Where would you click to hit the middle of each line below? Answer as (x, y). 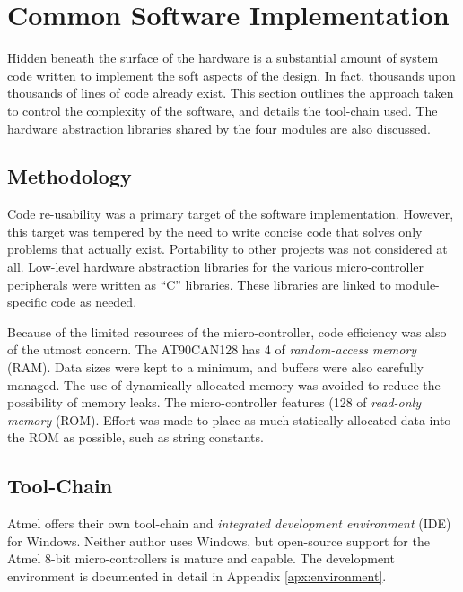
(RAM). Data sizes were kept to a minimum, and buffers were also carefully (215, 367)
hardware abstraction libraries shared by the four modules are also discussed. (219, 128)
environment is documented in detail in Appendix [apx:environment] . (197, 576)
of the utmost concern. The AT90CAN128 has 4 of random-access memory (212, 349)
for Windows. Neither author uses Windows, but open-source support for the (218, 540)
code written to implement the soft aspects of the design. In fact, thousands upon (231, 75)
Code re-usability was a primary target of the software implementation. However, (231, 214)
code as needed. (94, 302)
